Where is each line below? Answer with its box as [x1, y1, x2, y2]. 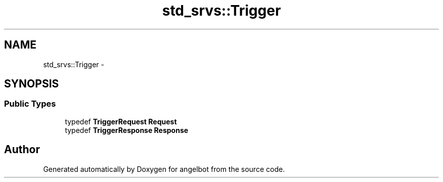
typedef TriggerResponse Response [65, 125, 189, 134]
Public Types [4, 99, 56, 109]
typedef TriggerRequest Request [65, 117, 177, 126]
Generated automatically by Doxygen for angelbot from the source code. [43, 164, 285, 173]
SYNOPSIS [4, 77, 59, 90]
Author [4, 143, 40, 156]
